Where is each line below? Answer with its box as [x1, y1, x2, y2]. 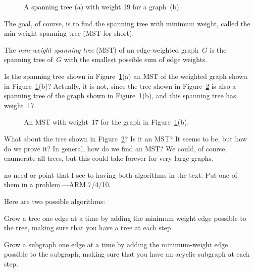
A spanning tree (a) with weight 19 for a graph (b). [24, 1, 181, 11]
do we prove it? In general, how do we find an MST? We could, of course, [4, 143, 227, 153]
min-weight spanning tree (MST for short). [4, 28, 134, 38]
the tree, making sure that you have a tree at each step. [4, 222, 173, 233]
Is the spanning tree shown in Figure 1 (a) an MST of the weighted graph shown [4, 70, 248, 81]
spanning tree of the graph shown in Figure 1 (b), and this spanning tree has [4, 90, 236, 101]
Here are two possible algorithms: [4, 196, 105, 206]
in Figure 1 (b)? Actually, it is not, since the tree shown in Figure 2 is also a [4, 80, 236, 91]
